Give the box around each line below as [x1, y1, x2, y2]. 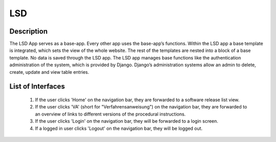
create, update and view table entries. [9, 69, 89, 75]
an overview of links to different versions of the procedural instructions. [35, 111, 186, 117]
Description [9, 27, 48, 36]
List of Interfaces [9, 82, 65, 91]
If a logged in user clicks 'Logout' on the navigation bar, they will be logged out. [35, 125, 203, 131]
